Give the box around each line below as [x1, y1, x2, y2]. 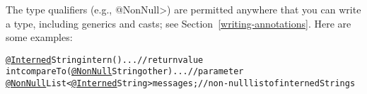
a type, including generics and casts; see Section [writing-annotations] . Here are [6, 16, 351, 30]
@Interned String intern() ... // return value [6, 54, 204, 65]
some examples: [6, 30, 73, 45]
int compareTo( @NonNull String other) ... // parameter [6, 66, 244, 77]
